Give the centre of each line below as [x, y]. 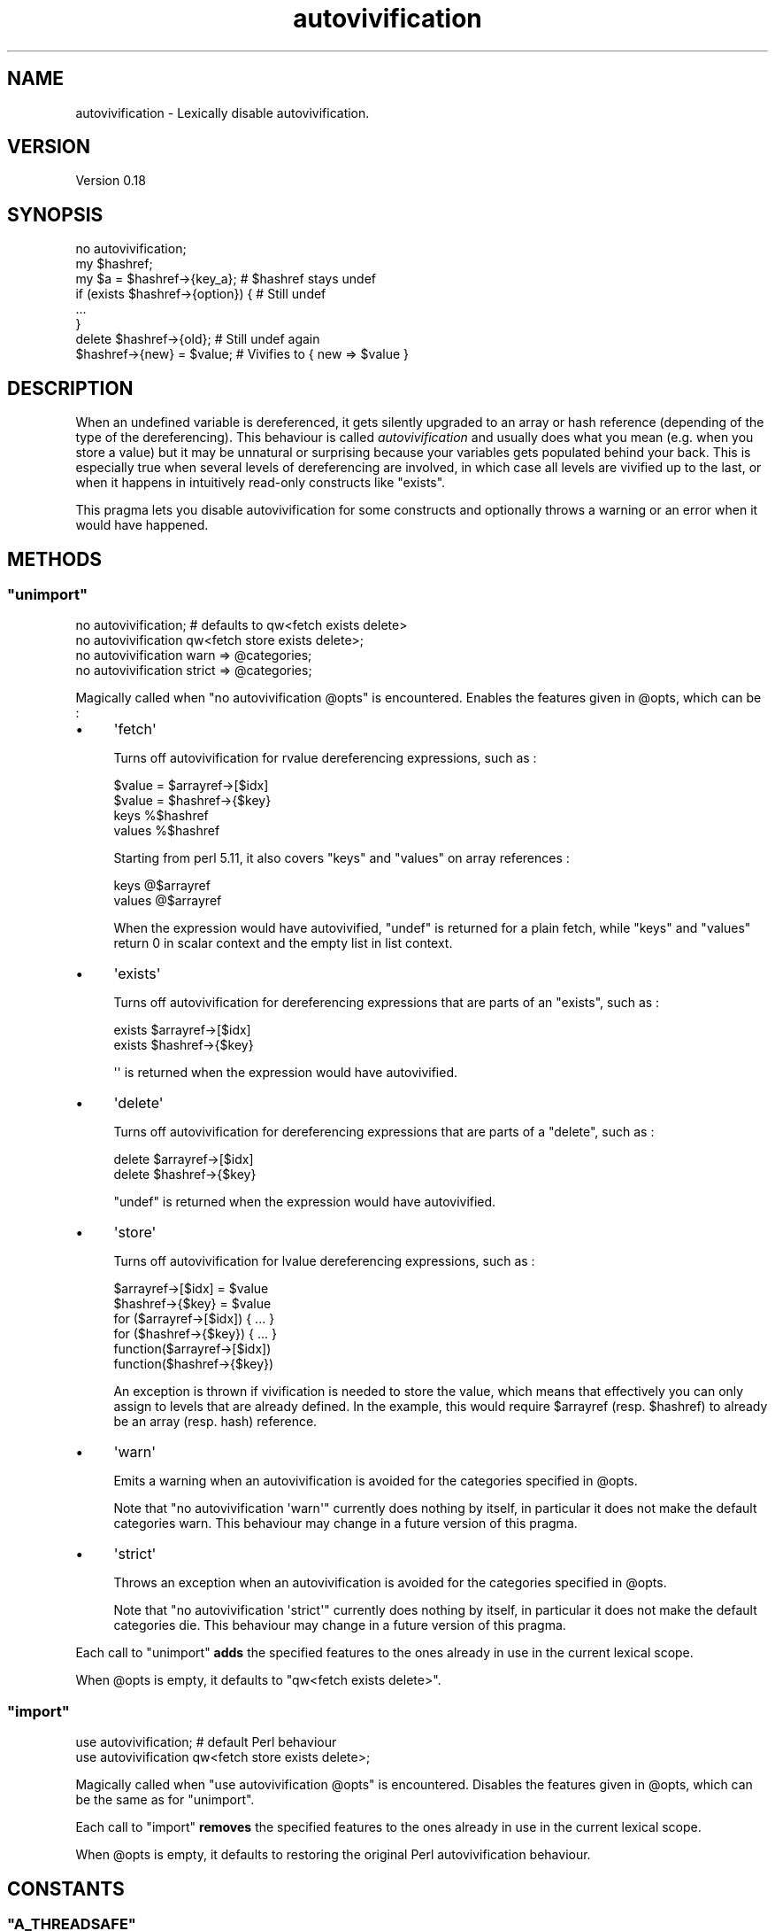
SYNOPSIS [55, 214]
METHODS [55, 559]
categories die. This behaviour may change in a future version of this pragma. [340, 1625]
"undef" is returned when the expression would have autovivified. [305, 1202]
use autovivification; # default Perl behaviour [206, 1742]
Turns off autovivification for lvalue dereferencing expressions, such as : [324, 1261]
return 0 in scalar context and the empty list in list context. [283, 943]
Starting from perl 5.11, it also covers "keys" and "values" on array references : [341, 858]
